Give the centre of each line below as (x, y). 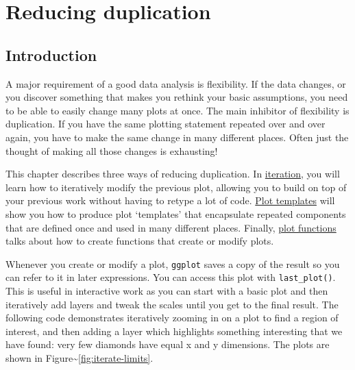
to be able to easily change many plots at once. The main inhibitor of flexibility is (177, 110)
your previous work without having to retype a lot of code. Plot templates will (170, 200)
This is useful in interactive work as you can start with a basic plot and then (167, 291)
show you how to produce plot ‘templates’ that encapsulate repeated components (176, 213)
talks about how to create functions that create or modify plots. (140, 241)
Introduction (51, 54)
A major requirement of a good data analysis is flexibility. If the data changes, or (176, 83)
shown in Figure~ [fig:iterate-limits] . (79, 357)
